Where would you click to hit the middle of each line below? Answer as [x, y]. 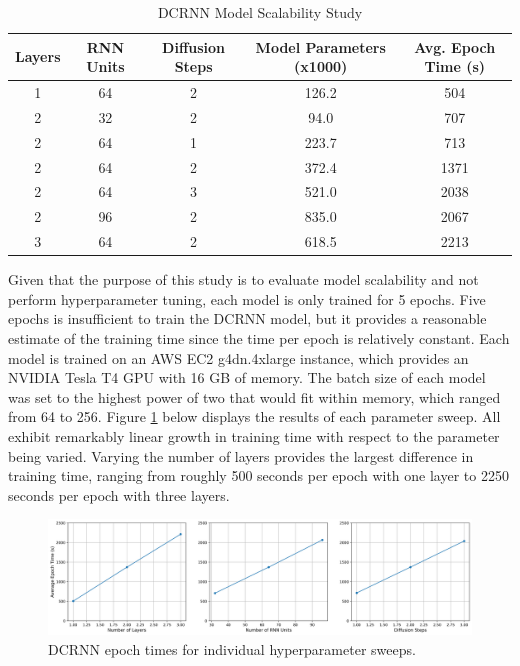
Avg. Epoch [455, 46]
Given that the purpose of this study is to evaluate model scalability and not [243, 279]
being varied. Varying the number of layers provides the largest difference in [241, 455]
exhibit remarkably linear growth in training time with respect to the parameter [254, 435]
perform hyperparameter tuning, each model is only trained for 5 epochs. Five [247, 298]
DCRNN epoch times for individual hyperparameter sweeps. [232, 648]
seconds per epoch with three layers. [119, 494]
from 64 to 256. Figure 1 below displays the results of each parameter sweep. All [254, 416]
